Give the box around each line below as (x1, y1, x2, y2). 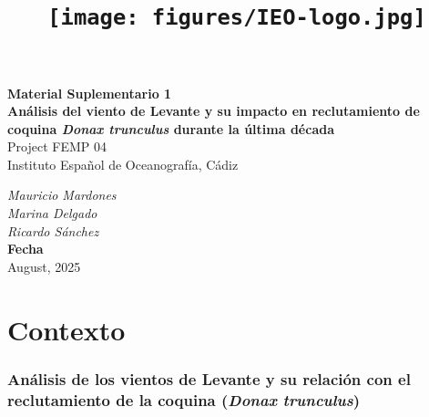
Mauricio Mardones (7, 185, 117, 204)
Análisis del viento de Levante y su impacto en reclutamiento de (7, 101, 420, 120)
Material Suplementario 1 (7, 83, 172, 102)
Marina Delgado (7, 203, 97, 223)
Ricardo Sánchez (7, 221, 99, 240)
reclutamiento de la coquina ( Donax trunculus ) (7, 388, 361, 411)
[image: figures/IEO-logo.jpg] (47, 5, 426, 31)
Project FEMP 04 (7, 137, 107, 156)
